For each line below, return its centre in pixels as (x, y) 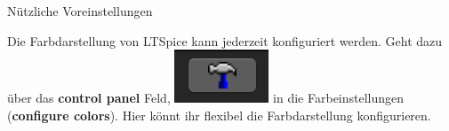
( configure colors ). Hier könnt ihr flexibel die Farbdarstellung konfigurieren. (219, 115)
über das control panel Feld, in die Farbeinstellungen (206, 98)
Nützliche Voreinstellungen (80, 11)
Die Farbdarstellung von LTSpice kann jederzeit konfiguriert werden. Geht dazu (225, 40)
